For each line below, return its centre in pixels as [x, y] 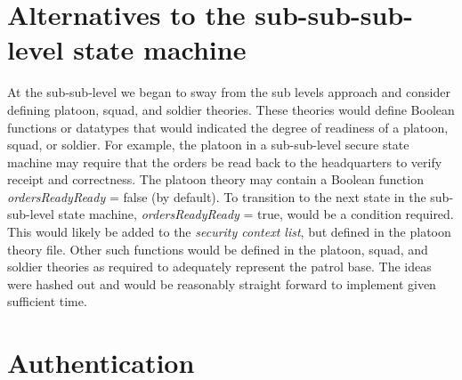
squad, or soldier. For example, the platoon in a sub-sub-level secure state [208, 145]
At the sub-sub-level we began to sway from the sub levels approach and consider [229, 92]
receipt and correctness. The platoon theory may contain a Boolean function [215, 179]
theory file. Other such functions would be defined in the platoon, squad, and [218, 249]
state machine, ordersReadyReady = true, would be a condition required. [256, 214]
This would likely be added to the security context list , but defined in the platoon [229, 232]
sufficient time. [47, 301]
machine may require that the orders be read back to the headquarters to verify [225, 162]
